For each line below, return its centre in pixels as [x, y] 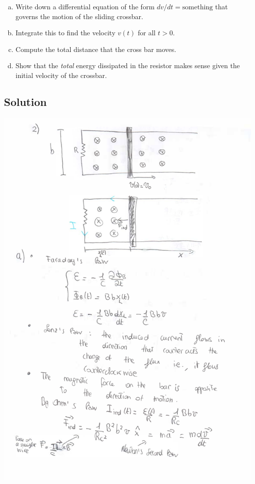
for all [147, 33]
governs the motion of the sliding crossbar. [79, 16]
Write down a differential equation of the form [85, 6]
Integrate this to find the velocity [65, 33]
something [198, 7]
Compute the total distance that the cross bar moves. [96, 49]
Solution [25, 101]
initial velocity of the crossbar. [61, 75]
